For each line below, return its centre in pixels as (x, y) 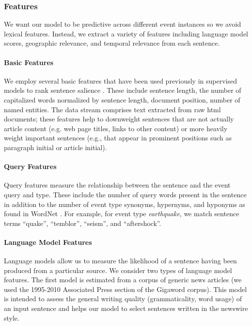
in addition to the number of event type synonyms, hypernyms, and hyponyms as (125, 204)
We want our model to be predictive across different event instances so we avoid (123, 24)
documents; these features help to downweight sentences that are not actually (119, 119)
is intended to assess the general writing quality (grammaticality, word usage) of (123, 299)
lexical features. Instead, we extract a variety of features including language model (126, 33)
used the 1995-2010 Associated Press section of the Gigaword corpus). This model (126, 289)
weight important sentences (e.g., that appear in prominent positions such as (118, 138)
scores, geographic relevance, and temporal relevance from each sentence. (112, 43)
